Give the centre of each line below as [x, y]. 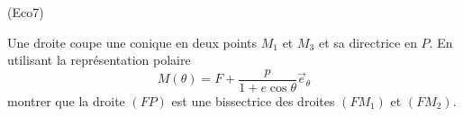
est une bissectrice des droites [253, 100]
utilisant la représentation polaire [99, 60]
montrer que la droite [66, 100]
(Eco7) [26, 12]
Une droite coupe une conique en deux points [132, 42]
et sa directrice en [368, 42]
